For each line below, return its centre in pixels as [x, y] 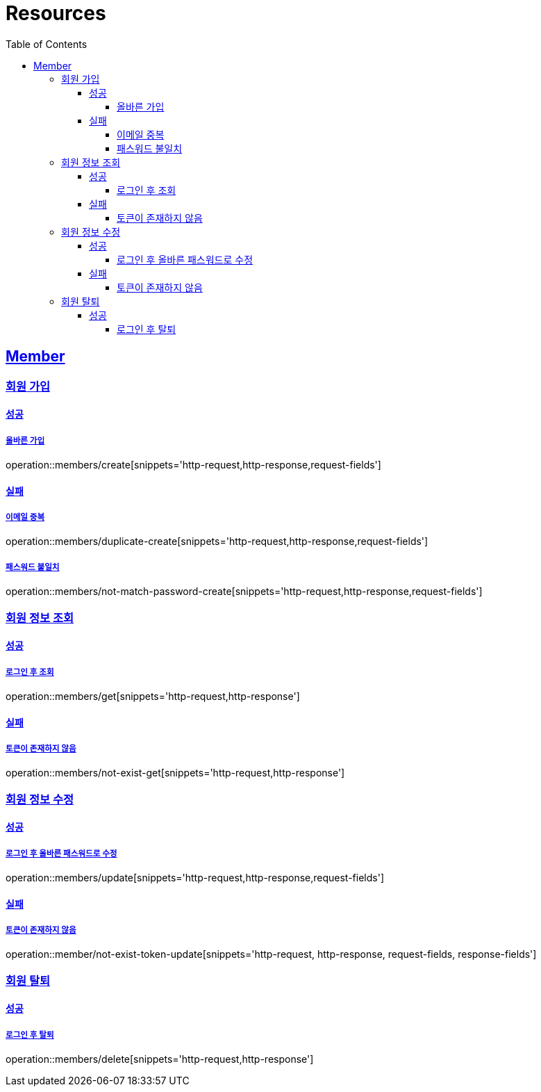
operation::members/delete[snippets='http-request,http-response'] [160, 1059]
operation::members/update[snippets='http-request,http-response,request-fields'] [195, 878]
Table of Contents [47, 44]
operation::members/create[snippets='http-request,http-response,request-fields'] [193, 464]
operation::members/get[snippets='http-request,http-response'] [153, 696]
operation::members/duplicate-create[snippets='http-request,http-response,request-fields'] [217, 541]
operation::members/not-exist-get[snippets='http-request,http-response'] [175, 773]
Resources [56, 13]
